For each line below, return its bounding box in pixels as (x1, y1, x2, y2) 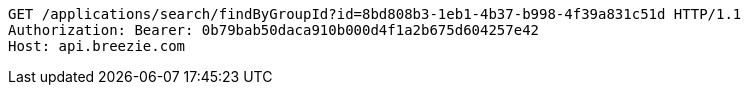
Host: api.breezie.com (8, 38, 186, 54)
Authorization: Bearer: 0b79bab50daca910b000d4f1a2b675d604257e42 (8, 22, 540, 38)
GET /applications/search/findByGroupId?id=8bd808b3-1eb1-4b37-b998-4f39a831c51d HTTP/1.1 (8, 6, 742, 22)
